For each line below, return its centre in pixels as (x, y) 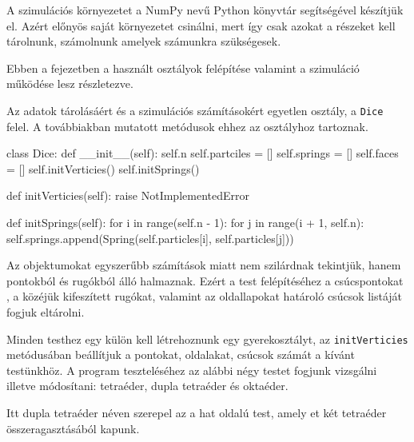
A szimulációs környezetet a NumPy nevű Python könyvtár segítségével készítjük (205, 10)
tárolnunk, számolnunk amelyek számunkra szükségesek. (144, 41)
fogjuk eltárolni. (46, 311)
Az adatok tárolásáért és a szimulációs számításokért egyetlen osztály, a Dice (195, 110)
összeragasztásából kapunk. (73, 428)
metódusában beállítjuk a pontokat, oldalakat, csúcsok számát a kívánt (181, 354)
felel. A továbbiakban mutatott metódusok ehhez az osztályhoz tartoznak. (187, 126)
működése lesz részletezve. (70, 84)
